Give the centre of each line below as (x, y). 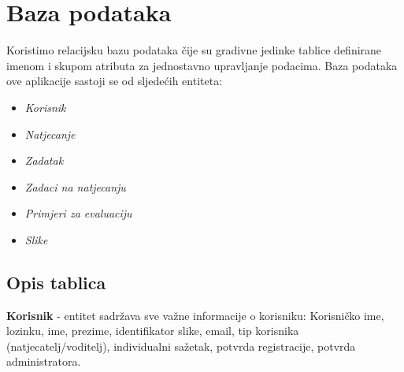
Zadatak (44, 160)
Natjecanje (50, 134)
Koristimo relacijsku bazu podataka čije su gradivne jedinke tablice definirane (194, 50)
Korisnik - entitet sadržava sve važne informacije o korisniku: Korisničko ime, (195, 315)
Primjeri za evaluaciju (78, 213)
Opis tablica (56, 282)
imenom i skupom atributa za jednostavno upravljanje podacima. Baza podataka (202, 65)
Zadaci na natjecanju (75, 186)
